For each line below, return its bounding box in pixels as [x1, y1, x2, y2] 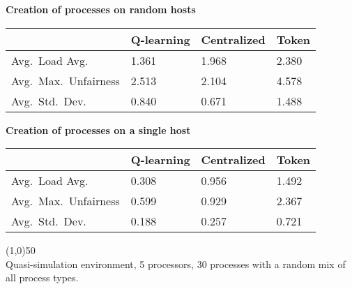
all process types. [6, 270, 79, 285]
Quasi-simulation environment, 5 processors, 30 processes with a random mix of [6, 256, 346, 271]
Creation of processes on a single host [6, 122, 191, 137]
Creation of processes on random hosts [6, 2, 196, 16]
